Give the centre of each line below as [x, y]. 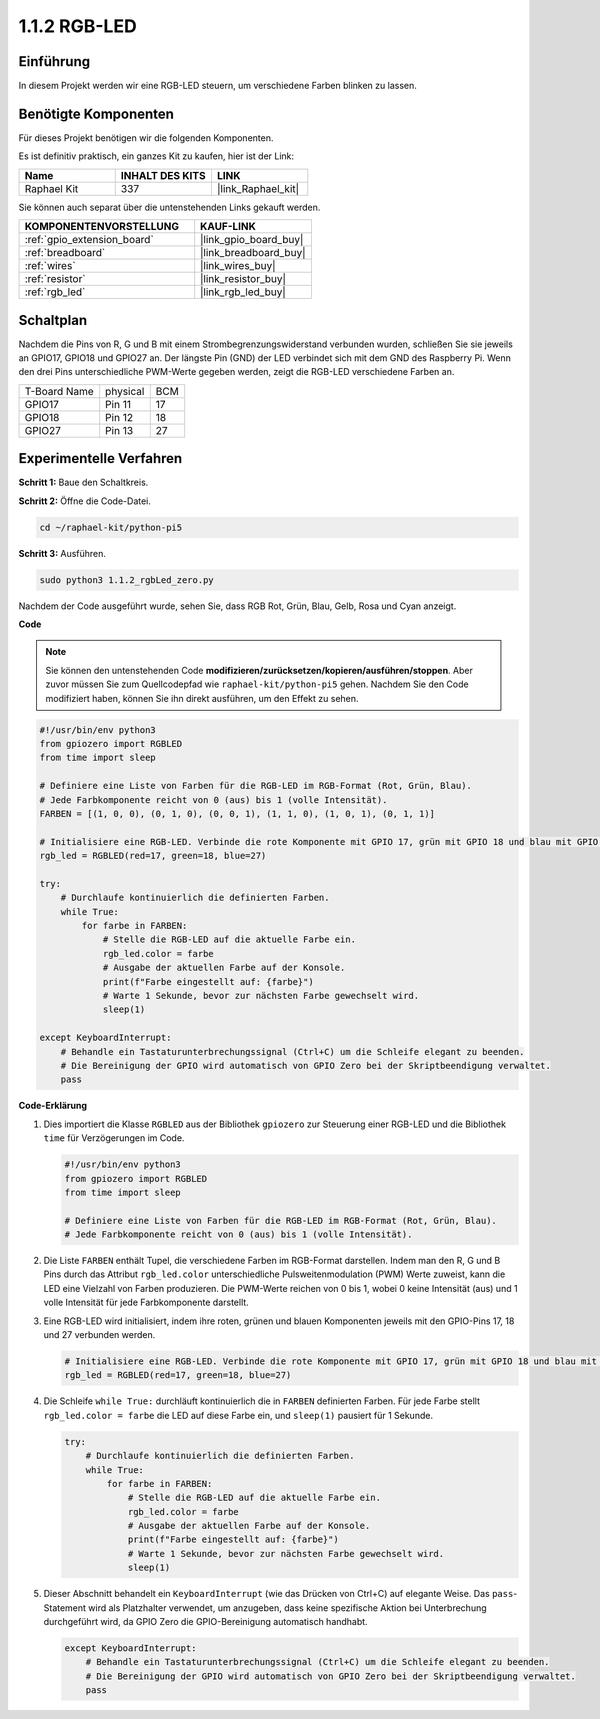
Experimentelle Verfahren [100, 458]
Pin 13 [119, 430]
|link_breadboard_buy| [253, 253]
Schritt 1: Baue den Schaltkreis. [83, 482]
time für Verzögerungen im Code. [114, 1138]
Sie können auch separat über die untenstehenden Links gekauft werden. [169, 207]
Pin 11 [118, 404]
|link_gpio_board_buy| [252, 240]
